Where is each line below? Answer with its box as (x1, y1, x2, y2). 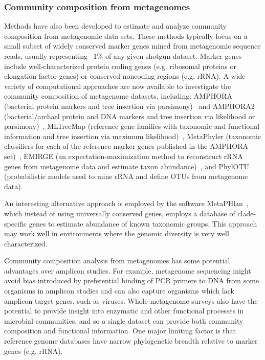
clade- (237, 208, 256, 218)
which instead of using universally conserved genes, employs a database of (4, 208, 235, 218)
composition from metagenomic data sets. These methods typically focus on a (4, 30, 248, 41)
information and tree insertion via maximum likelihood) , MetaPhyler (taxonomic (4, 130, 261, 141)
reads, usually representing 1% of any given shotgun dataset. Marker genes (4, 51, 242, 61)
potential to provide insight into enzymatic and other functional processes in (4, 305, 244, 316)
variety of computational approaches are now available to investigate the (4, 80, 231, 91)
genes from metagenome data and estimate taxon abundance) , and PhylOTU (4, 161, 250, 171)
